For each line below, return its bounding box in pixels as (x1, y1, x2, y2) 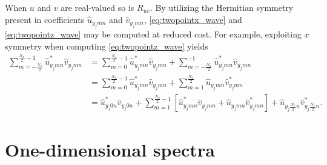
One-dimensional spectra (5, 137, 215, 161)
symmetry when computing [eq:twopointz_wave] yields (5, 39, 208, 52)
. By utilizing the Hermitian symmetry (150, 1, 294, 13)
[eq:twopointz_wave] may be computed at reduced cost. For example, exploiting (5, 28, 302, 40)
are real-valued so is (61, 1, 134, 13)
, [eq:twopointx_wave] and (144, 13, 242, 25)
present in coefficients (5, 13, 85, 25)
